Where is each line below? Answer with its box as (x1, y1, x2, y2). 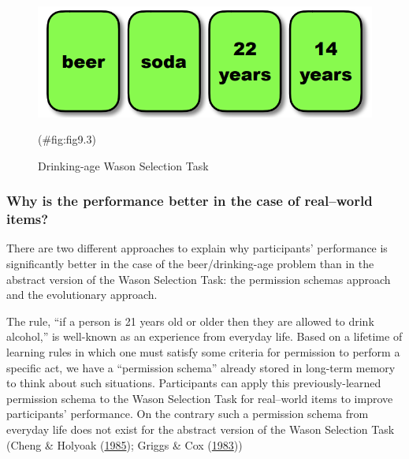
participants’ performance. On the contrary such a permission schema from (6, 405, 369, 422)
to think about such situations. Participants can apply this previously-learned (6, 375, 381, 391)
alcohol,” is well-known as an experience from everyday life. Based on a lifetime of (6, 328, 403, 345)
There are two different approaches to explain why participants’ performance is (6, 240, 388, 256)
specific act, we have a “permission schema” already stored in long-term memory (6, 359, 396, 375)
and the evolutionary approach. (6, 286, 158, 303)
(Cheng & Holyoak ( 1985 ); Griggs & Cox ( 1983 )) (6, 436, 243, 453)
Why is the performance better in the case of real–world (6, 191, 373, 211)
